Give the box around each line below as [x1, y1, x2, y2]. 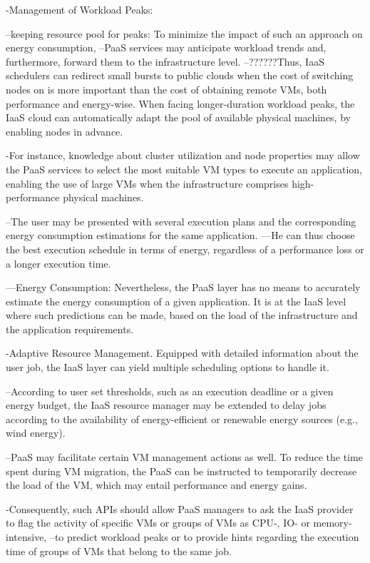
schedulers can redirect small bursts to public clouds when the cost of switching [6, 68, 354, 83]
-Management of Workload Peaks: [6, 2, 153, 16]
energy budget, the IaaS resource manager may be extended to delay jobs [6, 397, 327, 412]
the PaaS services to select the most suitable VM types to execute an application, [6, 161, 362, 176]
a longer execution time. [6, 255, 111, 270]
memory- [313, 515, 352, 530]
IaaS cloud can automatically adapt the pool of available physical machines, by [6, 110, 351, 125]
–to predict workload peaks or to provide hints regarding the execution [49, 529, 359, 544]
